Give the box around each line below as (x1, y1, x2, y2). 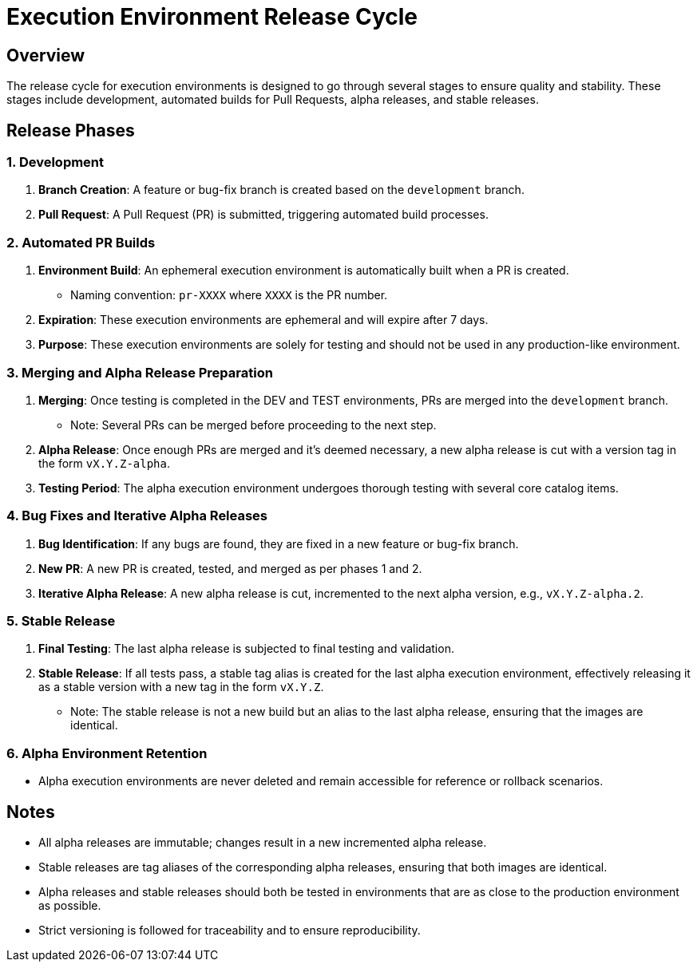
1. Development (6, 154, 105, 171)
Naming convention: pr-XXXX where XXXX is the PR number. (70, 288, 388, 302)
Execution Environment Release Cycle (6, 3, 418, 30)
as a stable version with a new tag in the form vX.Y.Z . (38, 680, 324, 694)
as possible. (38, 898, 101, 912)
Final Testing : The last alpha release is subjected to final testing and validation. (38, 642, 454, 656)
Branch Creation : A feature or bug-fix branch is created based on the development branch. (38, 183, 525, 197)
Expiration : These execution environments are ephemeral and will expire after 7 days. (38, 313, 489, 327)
